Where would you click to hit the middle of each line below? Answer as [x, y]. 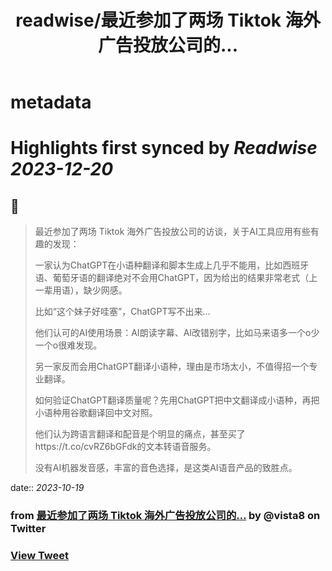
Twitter [28, 529]
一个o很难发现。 [68, 345]
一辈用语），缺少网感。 [81, 290]
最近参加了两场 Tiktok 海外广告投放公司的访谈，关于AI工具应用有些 [172, 232]
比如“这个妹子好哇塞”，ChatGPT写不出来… [122, 312]
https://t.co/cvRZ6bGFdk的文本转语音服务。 [125, 447]
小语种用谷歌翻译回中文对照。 [96, 413]
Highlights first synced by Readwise [164, 148]
